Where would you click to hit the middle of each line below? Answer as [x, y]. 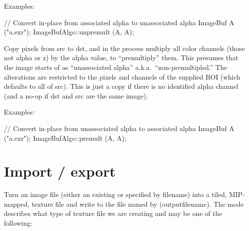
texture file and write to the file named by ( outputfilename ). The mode [138, 204]
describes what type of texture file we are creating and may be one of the [113, 213]
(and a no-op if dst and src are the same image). [76, 95]
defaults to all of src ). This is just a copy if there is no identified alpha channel [121, 86]
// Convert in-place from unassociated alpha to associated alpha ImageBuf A [119, 128]
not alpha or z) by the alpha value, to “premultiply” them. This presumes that [121, 58]
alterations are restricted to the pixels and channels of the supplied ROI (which [122, 76]
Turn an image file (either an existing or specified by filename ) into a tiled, [116, 194]
